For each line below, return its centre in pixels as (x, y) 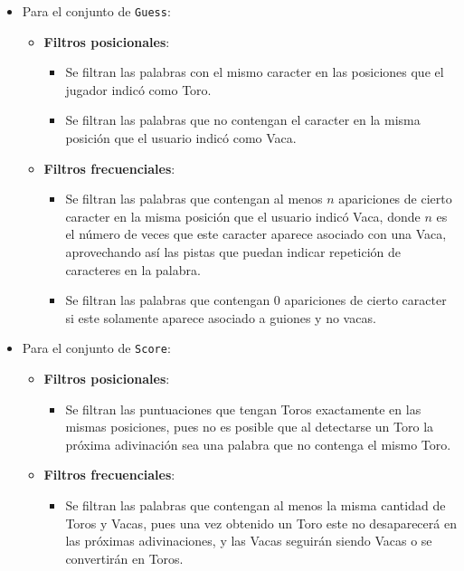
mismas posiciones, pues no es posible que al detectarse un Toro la (250, 427)
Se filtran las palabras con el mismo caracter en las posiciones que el (255, 72)
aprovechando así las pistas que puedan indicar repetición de (233, 252)
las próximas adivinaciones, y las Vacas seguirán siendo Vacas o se (249, 541)
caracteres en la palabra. (133, 269)
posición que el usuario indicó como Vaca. (181, 138)
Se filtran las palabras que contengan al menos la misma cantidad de (256, 505)
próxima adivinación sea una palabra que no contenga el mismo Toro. (258, 444)
